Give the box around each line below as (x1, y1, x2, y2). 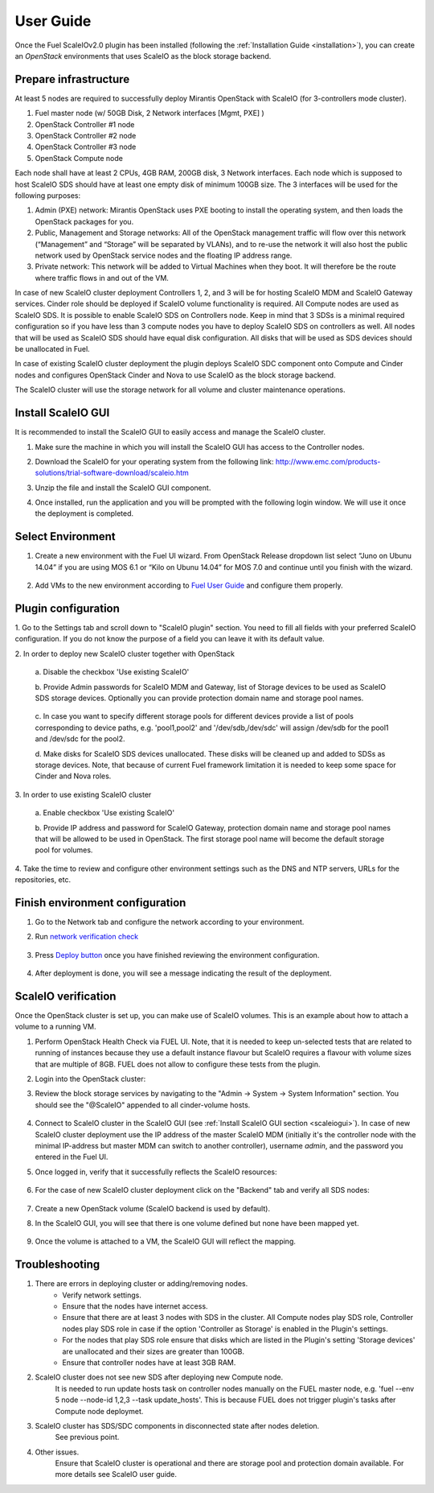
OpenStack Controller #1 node (35, 119, 135, 129)
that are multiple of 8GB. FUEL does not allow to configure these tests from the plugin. (35, 1059, 321, 1069)
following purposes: (14, 190, 81, 200)
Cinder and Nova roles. (35, 771, 112, 781)
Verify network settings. (62, 1290, 142, 1300)
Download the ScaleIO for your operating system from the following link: (35, 456, 274, 466)
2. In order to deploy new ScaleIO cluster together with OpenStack (14, 649, 235, 658)
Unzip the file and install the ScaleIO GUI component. (35, 483, 211, 493)
